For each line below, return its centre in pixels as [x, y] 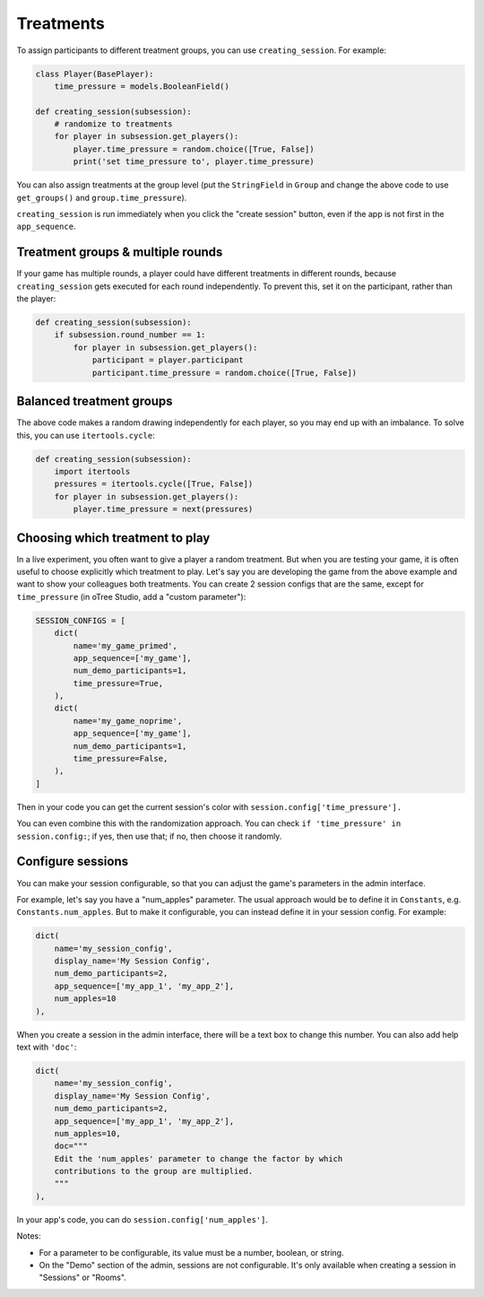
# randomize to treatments [114, 124]
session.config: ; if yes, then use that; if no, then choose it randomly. [149, 836]
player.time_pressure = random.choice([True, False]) [194, 149]
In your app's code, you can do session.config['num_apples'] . [143, 1219]
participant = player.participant [168, 360]
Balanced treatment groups [95, 401]
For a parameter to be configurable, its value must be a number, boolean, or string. [191, 1252]
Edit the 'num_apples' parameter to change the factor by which [199, 1158]
